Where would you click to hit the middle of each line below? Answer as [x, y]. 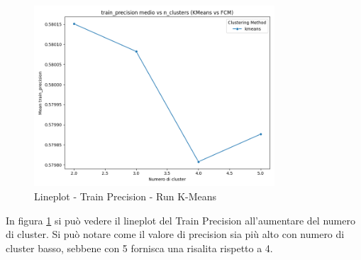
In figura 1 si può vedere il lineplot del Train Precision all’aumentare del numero [180, 220]
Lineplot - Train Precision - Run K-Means [126, 196]
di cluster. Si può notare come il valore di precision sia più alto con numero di [175, 234]
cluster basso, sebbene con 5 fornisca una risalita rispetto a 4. [139, 248]
